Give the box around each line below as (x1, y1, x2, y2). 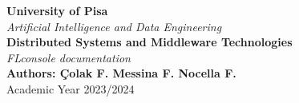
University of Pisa (6, 2, 108, 18)
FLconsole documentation (6, 49, 131, 65)
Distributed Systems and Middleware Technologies (6, 34, 293, 50)
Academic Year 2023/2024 (6, 80, 135, 97)
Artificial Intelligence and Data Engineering (6, 18, 222, 34)
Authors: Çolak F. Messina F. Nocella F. (6, 65, 236, 81)
